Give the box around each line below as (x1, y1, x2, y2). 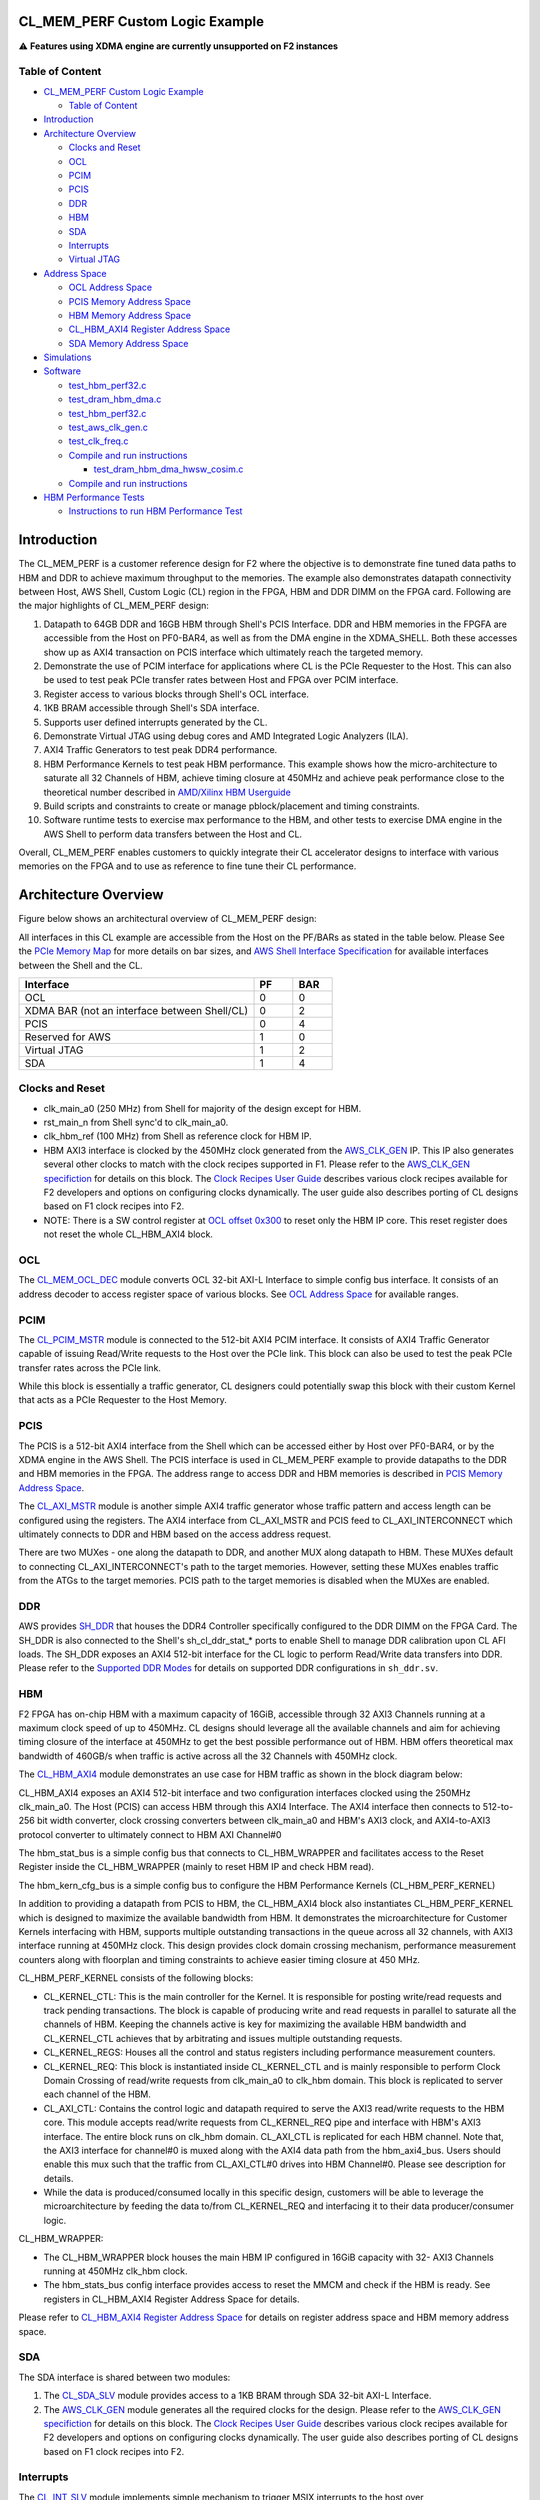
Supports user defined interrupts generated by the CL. (43, 716, 268, 728)
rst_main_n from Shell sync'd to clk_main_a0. (43, 1116, 229, 1129)
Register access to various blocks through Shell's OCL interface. (43, 688, 310, 700)
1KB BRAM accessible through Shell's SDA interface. (43, 702, 260, 714)
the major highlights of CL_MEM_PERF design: (18, 600, 210, 612)
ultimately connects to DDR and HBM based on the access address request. (18, 1528, 332, 1540)
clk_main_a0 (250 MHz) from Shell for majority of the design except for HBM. (43, 1102, 362, 1114)
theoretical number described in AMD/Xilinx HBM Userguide (43, 786, 292, 798)
